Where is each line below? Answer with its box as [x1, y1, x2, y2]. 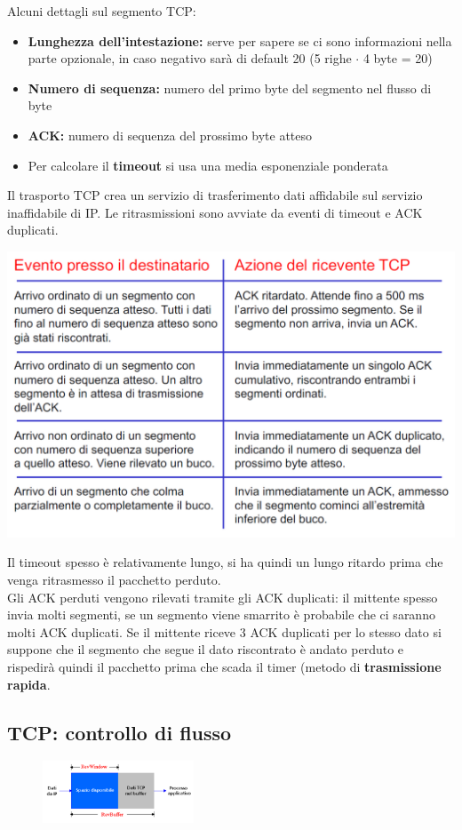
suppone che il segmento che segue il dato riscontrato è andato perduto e [7, 640, 404, 658]
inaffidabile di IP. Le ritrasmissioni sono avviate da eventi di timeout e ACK [7, 203, 423, 221]
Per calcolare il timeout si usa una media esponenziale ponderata [28, 156, 388, 174]
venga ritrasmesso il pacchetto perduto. [7, 571, 221, 589]
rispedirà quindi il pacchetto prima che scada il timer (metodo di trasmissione [7, 657, 442, 675]
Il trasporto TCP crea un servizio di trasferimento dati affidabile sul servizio [7, 186, 423, 204]
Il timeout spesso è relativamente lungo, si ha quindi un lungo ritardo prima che [7, 553, 443, 571]
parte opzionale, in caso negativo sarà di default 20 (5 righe [28, 49, 352, 68]
